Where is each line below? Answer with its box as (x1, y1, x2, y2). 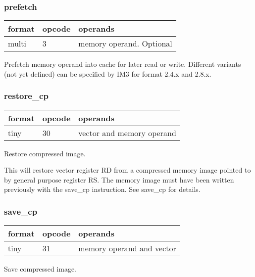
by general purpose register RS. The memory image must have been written (4, 174, 234, 185)
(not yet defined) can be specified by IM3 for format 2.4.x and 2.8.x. (4, 68, 211, 79)
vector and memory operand (78, 127, 176, 138)
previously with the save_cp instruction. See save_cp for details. (4, 184, 201, 194)
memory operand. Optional (78, 38, 172, 49)
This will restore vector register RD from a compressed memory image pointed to (4, 165, 251, 175)
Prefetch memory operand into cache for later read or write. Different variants (4, 59, 241, 69)
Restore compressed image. (4, 148, 86, 158)
